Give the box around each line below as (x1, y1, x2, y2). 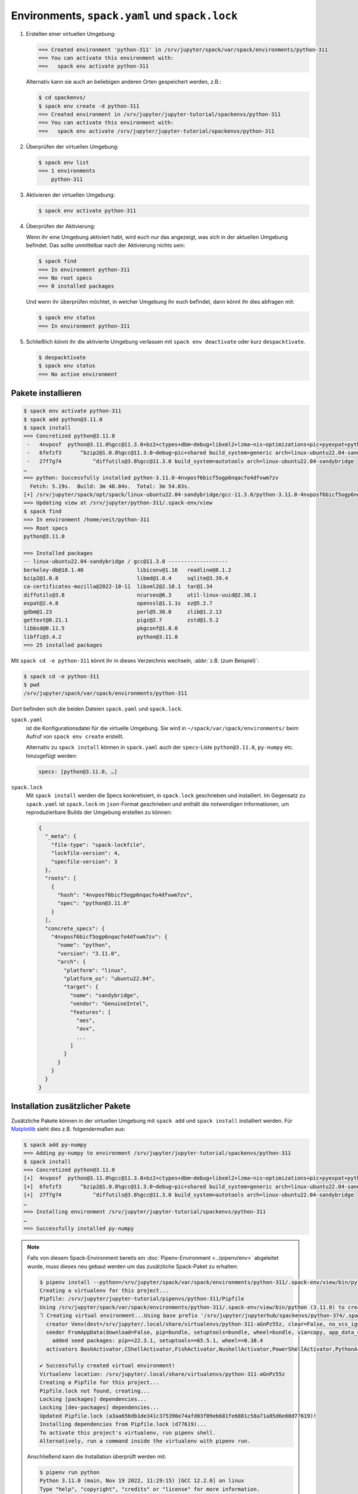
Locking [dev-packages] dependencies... (39, 1404, 159, 1411)
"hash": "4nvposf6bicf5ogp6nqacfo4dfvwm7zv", (57, 892, 193, 899)
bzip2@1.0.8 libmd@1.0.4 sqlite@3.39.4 (23, 575, 229, 581)
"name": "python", (57, 942, 112, 948)
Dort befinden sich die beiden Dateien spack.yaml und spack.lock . (11, 705, 183, 712)
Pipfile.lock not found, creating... (39, 1387, 150, 1394)
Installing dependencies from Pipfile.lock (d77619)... (39, 1421, 207, 1428)
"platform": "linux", (63, 967, 127, 973)
